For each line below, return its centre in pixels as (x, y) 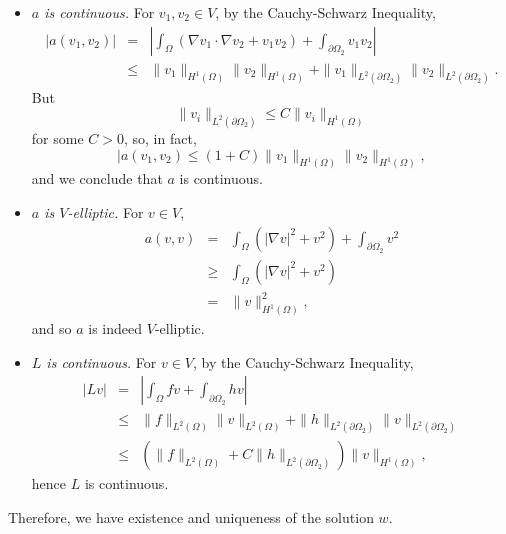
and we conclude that (97, 178)
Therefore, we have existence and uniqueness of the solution (191, 517)
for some (57, 137)
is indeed (115, 328)
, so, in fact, (160, 137)
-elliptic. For (105, 212)
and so (51, 328)
